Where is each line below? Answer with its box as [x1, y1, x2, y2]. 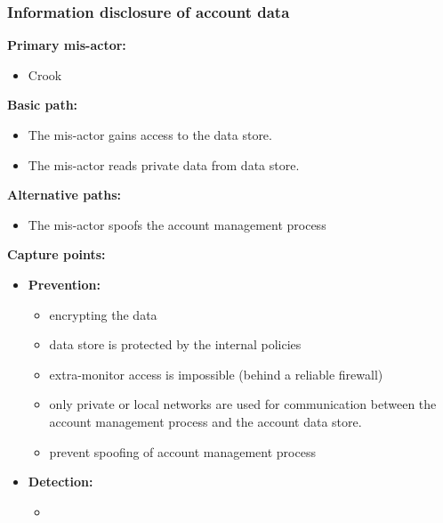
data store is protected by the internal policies [49, 335, 302, 354]
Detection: [28, 472, 93, 491]
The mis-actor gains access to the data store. [28, 126, 272, 143]
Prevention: [28, 274, 101, 293]
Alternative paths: [7, 185, 121, 204]
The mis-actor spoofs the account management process [28, 215, 326, 233]
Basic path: [7, 95, 78, 114]
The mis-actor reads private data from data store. [28, 155, 300, 174]
